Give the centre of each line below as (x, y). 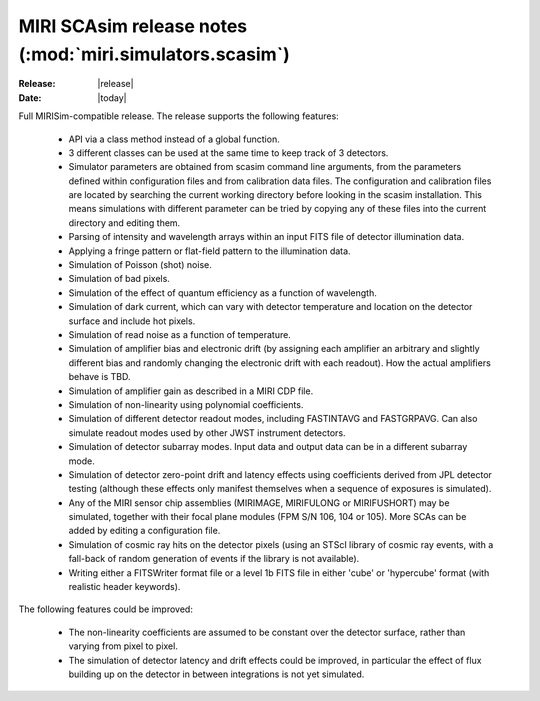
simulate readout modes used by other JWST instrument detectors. (207, 432)
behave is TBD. (99, 377)
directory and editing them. (124, 222)
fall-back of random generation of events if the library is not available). (214, 559)
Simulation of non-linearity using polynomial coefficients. (186, 404)
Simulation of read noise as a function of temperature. (180, 334)
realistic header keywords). (124, 587)
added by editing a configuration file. (144, 531)
